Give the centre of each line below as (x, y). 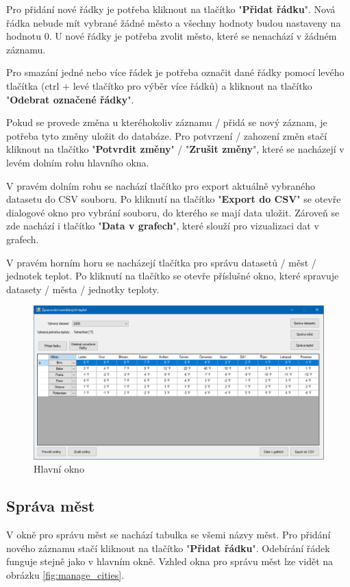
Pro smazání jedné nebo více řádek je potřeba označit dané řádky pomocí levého (175, 72)
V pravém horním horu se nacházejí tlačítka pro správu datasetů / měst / (161, 262)
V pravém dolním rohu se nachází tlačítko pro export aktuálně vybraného (161, 185)
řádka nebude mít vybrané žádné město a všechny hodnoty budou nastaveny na (174, 22)
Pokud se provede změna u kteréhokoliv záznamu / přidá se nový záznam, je (167, 122)
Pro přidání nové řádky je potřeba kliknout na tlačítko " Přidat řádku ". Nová (171, 9)
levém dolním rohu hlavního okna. (78, 162)
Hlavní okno (59, 469)
